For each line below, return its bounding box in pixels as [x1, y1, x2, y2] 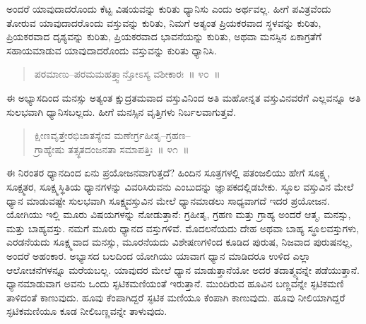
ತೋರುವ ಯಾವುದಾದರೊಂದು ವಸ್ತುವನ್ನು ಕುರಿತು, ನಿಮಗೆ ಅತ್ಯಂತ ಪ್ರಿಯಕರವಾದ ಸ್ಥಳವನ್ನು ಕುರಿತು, [6, 15, 321, 30]
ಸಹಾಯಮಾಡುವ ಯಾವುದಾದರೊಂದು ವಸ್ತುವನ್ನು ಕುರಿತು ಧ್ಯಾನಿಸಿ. [6, 42, 217, 57]
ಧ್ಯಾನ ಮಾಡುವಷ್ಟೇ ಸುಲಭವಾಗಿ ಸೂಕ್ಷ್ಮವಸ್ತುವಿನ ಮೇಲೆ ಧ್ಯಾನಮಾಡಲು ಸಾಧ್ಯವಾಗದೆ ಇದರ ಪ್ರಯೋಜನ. [6, 193, 330, 208]
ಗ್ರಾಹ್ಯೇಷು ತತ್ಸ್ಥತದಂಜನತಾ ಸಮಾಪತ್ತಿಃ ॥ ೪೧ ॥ [34, 141, 189, 156]
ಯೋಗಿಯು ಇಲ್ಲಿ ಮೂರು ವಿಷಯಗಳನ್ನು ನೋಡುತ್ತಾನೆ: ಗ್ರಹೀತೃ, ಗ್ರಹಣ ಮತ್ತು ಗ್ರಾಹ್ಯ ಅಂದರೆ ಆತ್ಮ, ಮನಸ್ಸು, [6, 207, 351, 222]
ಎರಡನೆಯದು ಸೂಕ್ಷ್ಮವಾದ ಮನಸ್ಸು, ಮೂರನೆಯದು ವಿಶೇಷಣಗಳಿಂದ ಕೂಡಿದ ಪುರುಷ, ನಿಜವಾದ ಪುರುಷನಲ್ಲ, [6, 234, 353, 249]
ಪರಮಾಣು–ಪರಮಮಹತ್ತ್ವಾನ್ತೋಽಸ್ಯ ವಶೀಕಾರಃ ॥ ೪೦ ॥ [34, 66, 220, 81]
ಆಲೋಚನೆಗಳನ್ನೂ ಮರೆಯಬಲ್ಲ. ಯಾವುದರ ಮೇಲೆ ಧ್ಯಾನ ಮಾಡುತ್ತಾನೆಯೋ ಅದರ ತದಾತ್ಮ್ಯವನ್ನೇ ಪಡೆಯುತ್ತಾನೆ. [6, 262, 360, 277]
